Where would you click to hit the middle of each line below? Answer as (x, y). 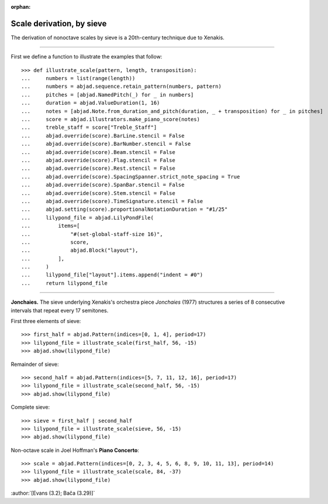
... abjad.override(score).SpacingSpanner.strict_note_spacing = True (131, 176)
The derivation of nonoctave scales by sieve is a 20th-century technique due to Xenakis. (118, 37)
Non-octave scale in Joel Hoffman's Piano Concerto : (75, 450)
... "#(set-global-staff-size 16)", (92, 234)
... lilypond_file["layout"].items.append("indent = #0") (112, 275)
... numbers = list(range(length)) (78, 78)
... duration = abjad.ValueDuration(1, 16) (91, 103)
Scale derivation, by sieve (59, 23)
